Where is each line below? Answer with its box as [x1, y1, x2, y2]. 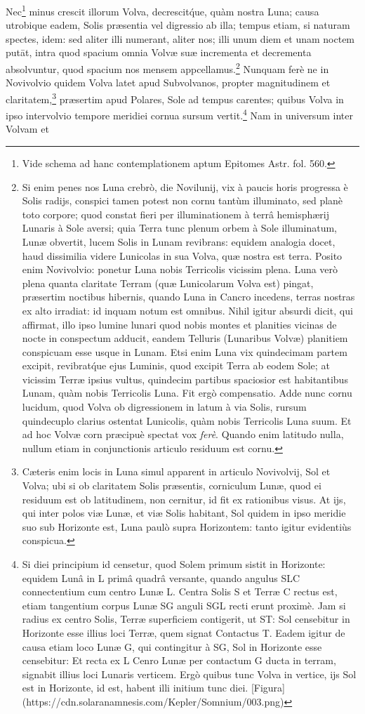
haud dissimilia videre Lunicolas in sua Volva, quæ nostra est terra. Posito [22, 248, 343, 263]
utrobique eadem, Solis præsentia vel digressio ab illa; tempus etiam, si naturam [6, 18, 350, 32]
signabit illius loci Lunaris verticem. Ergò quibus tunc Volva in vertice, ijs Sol [22, 666, 357, 681]
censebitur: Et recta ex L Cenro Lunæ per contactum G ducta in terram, [22, 653, 336, 668]
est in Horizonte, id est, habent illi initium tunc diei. [22, 680, 248, 695]
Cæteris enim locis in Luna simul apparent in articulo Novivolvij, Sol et [22, 464, 331, 479]
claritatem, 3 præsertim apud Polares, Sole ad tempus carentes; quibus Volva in [6, 89, 344, 106]
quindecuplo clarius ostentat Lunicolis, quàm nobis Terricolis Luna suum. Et [22, 413, 352, 428]
